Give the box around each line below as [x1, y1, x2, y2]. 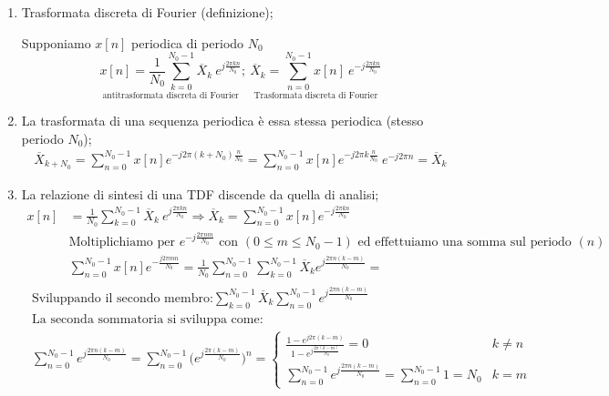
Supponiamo [21, 33, 91, 52]
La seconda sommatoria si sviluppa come [31, 312, 260, 326]
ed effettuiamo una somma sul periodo [357, 236, 572, 249]
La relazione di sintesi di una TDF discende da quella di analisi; [21, 184, 379, 203]
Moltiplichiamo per [68, 236, 175, 249]
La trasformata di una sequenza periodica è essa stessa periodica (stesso [21, 110, 424, 129]
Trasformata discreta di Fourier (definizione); [21, 3, 274, 21]
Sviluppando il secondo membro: [31, 291, 213, 305]
